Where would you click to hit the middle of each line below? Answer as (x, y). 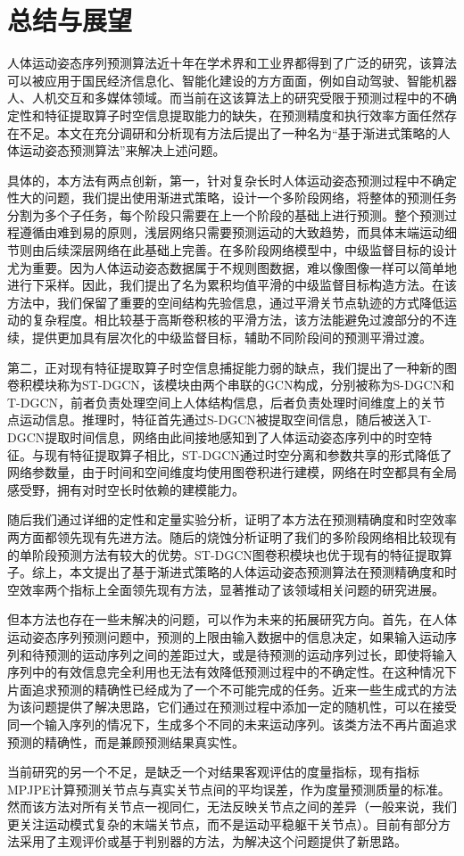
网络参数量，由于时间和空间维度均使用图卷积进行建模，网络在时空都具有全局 (232, 472)
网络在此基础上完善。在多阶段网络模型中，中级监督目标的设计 (275, 250)
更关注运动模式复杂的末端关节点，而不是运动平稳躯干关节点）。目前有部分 (223, 823)
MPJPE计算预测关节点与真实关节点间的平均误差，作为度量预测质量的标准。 (229, 789)
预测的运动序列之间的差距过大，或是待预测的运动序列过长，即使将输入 (250, 654)
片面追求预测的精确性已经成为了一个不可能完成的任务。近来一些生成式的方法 (232, 689)
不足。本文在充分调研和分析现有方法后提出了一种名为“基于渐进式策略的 (228, 132)
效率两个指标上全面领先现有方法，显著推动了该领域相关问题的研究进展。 (232, 589)
